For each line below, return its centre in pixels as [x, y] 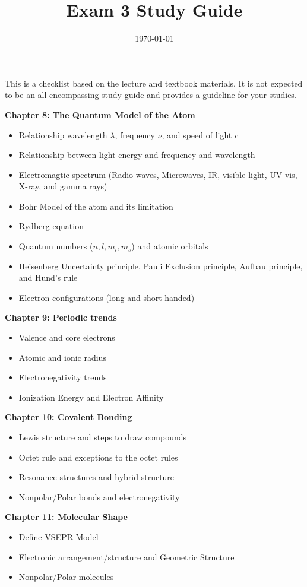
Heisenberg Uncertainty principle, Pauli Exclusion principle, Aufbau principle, [161, 266]
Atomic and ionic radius [62, 357]
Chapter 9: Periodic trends [61, 317]
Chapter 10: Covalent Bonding [69, 417]
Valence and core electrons [67, 337]
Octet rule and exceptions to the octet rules [98, 457]
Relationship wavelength [63, 134]
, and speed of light [197, 134]
